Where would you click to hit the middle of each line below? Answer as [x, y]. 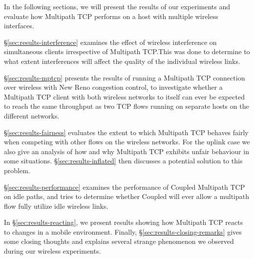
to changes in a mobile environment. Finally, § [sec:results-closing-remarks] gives [123, 231]
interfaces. [19, 26]
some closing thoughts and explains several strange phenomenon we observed [119, 241]
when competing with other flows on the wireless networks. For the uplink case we [127, 142]
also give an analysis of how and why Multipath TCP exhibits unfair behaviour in [127, 151]
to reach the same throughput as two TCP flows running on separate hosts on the [127, 106]
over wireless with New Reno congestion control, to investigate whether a [113, 87]
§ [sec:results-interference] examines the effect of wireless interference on [110, 42]
